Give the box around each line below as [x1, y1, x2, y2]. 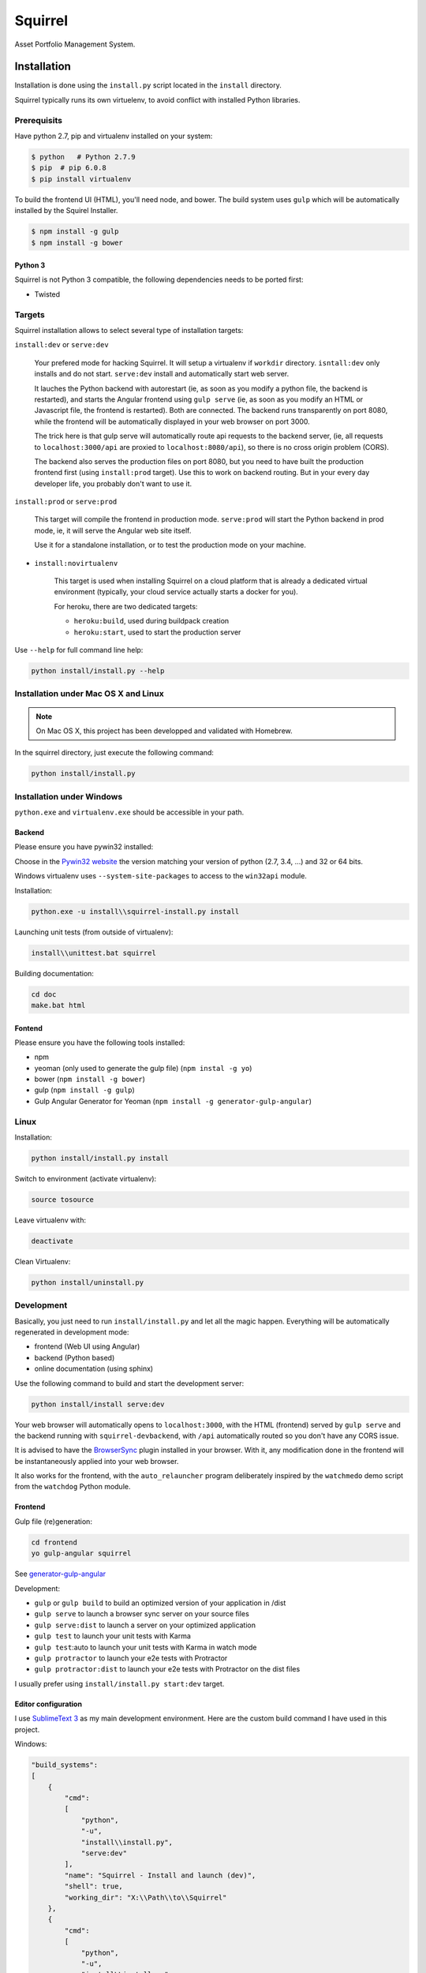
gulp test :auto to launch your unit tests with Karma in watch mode [34, 1642, 257, 1652]
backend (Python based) [34, 1353, 115, 1362]
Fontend [14, 1023, 43, 1033]
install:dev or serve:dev [14, 340, 110, 350]
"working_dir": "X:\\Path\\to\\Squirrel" [64, 1893, 227, 1902]
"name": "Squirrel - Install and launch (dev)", [64, 1870, 256, 1880]
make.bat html [31, 1001, 86, 1009]
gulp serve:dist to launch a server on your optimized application [34, 1620, 256, 1630]
